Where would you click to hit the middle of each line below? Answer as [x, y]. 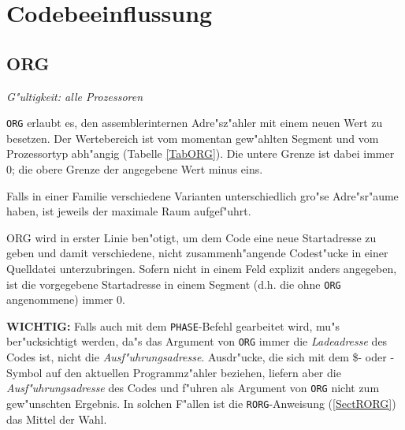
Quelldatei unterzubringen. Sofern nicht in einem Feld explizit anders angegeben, [202, 268]
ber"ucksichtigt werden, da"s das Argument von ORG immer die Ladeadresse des [197, 341]
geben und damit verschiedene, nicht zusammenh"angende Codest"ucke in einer [197, 253]
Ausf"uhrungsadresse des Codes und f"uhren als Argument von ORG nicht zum [193, 388]
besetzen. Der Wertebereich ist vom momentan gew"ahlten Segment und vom [193, 138]
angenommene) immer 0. [66, 299]
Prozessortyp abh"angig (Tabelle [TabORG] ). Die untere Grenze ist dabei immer [201, 153]
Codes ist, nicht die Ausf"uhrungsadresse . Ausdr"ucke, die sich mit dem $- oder [197, 357]
